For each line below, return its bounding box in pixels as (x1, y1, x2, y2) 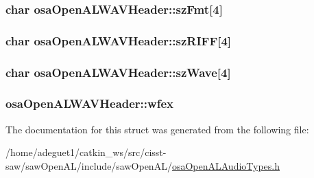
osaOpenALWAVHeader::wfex (5, 95, 173, 112)
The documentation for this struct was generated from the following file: (5, 122, 309, 136)
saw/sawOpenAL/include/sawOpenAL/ (5, 158, 172, 173)
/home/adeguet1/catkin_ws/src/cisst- (5, 145, 167, 159)
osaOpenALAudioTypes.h (171, 158, 280, 173)
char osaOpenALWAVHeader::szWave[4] (5, 63, 231, 80)
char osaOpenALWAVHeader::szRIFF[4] (5, 32, 232, 49)
